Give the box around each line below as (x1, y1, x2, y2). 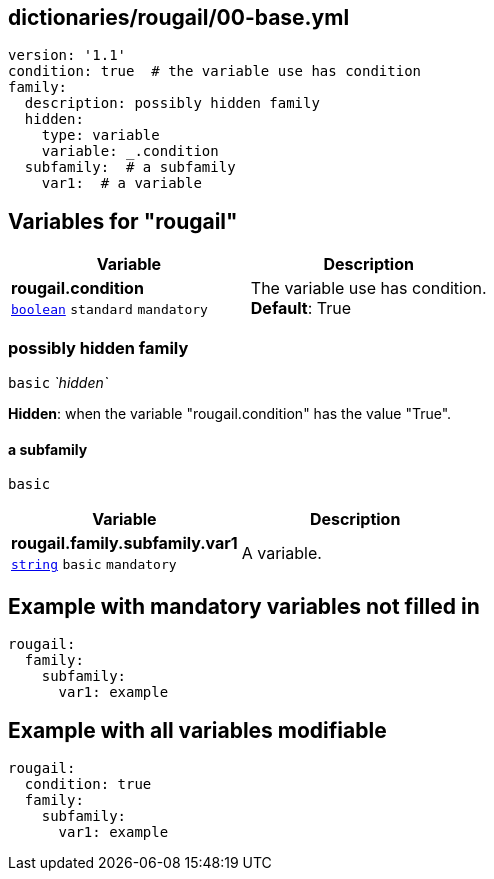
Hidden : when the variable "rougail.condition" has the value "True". (8, 405, 452, 423)
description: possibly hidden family (24, 95, 320, 112)
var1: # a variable (41, 175, 202, 192)
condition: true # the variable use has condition (8, 63, 422, 80)
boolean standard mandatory (11, 302, 208, 318)
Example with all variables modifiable (8, 717, 387, 743)
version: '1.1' (8, 47, 127, 64)
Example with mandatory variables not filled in (8, 593, 480, 619)
